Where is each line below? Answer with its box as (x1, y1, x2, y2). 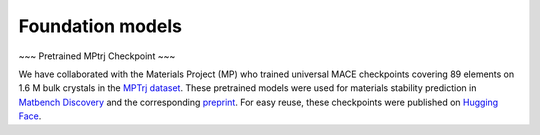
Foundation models (18, 15, 182, 37)
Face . (18, 110, 42, 122)
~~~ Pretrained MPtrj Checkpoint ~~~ (18, 50, 176, 62)
